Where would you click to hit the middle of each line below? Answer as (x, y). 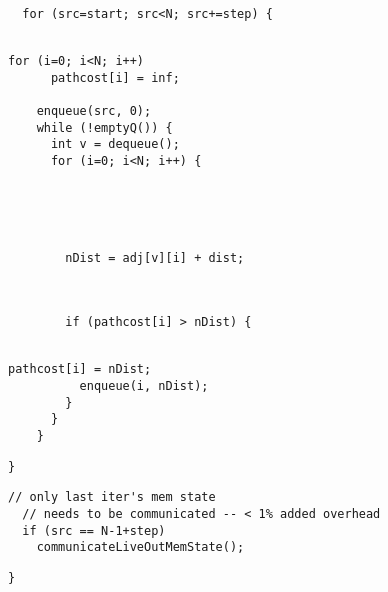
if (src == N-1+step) (94, 530)
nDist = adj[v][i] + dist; (155, 258)
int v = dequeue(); (115, 144)
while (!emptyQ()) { (104, 127)
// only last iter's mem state (112, 497)
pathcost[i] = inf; (115, 77)
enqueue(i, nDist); (144, 386)
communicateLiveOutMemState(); (140, 547)
